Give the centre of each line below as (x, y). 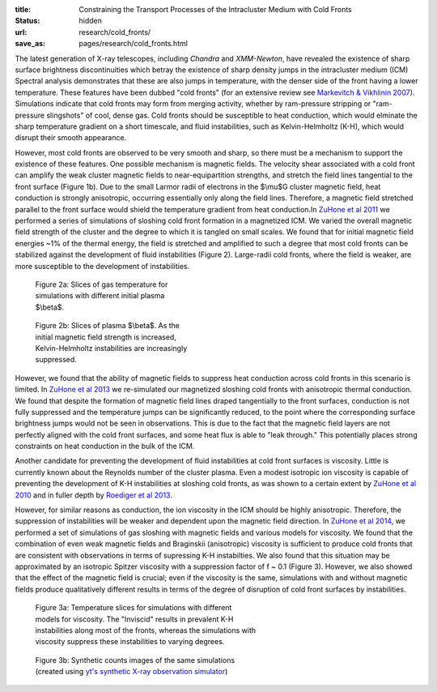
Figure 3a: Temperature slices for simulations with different (134, 608)
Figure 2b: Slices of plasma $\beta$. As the (108, 326)
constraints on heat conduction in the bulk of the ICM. (105, 446)
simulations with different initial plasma (100, 296)
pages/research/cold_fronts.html (133, 44)
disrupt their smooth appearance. (71, 138)
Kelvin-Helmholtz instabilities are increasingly (111, 348)
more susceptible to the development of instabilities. (102, 266)
